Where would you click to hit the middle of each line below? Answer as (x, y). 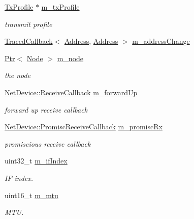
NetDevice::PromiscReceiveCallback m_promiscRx (84, 127)
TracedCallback (29, 41)
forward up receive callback (46, 109)
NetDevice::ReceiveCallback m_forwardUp (71, 92)
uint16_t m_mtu (31, 195)
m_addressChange (161, 41)
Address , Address (91, 41)
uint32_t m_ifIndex (36, 161)
